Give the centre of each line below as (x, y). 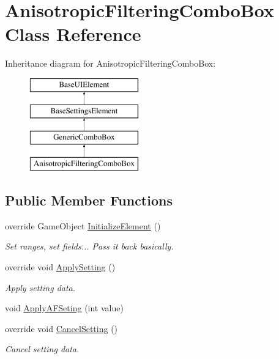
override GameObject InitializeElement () (83, 225)
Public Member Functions (89, 200)
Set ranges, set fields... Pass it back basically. (89, 246)
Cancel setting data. (42, 349)
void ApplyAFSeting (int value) (64, 308)
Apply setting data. (40, 287)
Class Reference (73, 34)
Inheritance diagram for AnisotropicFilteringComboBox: (110, 63)
